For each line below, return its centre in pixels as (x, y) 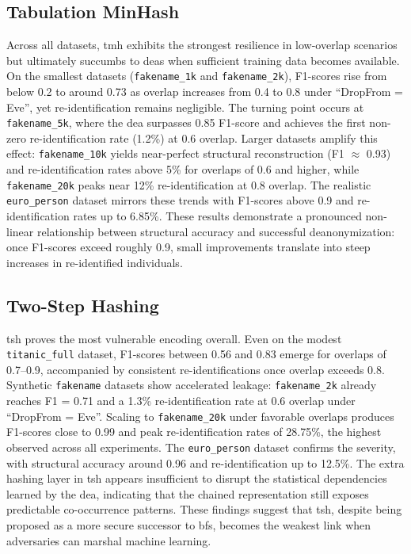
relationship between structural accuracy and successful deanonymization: (216, 231)
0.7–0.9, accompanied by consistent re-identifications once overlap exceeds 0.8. (196, 369)
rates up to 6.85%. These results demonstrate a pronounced (217, 216)
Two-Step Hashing (83, 305)
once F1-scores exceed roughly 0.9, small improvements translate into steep (188, 247)
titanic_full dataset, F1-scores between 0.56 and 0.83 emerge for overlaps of (196, 354)
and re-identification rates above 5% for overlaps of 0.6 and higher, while (183, 169)
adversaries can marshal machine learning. (109, 540)
